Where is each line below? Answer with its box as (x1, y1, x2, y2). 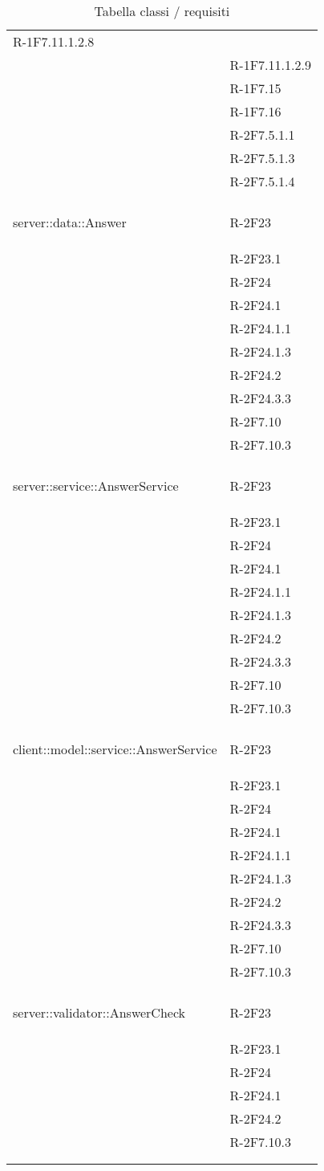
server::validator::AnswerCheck (13, 1003, 186, 1022)
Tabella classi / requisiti (94, 2, 230, 20)
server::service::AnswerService (13, 476, 179, 495)
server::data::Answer (13, 213, 127, 231)
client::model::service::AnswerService (13, 740, 217, 758)
